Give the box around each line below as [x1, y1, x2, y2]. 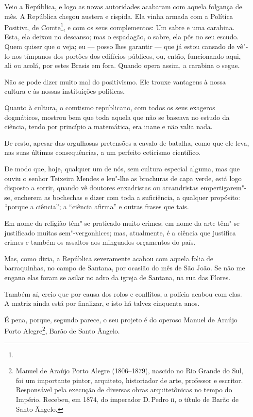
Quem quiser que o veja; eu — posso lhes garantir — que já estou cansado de [4, 41, 235, 51]
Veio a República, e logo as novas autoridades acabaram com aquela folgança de [4, 1, 242, 11]
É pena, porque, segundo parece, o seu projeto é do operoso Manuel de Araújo [4, 314, 237, 324]
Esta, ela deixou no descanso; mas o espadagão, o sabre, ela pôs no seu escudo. [4, 32, 239, 42]
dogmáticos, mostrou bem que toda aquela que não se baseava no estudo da [4, 112, 230, 122]
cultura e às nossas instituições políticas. [4, 86, 125, 96]
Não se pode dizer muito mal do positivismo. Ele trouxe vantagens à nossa [4, 76, 226, 86]
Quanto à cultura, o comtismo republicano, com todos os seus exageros [4, 102, 215, 112]
